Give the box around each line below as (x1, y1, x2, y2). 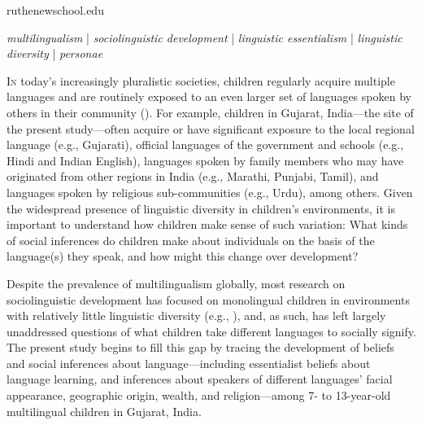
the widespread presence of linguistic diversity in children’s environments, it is (7, 199, 395, 217)
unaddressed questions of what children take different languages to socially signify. (7, 322, 416, 340)
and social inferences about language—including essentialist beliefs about (7, 354, 371, 371)
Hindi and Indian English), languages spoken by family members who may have (7, 151, 404, 169)
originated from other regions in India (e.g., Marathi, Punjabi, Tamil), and (7, 168, 379, 185)
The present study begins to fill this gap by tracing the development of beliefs (7, 339, 394, 356)
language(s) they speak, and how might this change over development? (7, 248, 359, 265)
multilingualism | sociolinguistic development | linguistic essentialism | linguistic (7, 28, 402, 46)
